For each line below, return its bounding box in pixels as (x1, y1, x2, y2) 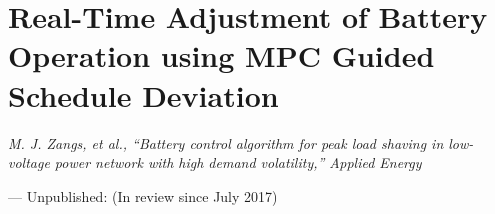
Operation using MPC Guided (8, 35, 435, 76)
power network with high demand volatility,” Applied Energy (54, 152, 422, 173)
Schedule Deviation (8, 74, 279, 115)
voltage (8, 152, 50, 173)
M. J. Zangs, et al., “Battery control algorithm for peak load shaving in (8, 132, 444, 153)
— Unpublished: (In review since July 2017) (8, 185, 278, 206)
